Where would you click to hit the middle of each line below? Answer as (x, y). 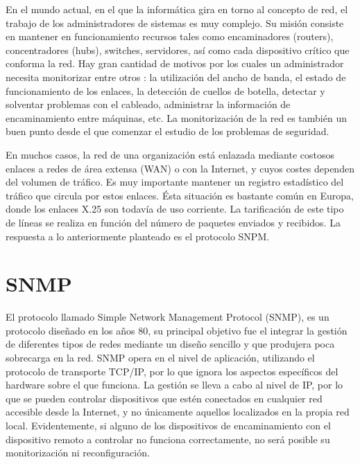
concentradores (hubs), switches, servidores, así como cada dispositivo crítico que (178, 50)
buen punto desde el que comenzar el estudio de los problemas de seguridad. (168, 131)
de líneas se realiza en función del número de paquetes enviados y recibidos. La (173, 222)
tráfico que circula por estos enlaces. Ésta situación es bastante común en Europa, (180, 195)
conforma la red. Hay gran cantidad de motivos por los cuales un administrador (175, 63)
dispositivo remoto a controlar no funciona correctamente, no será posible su (168, 439)
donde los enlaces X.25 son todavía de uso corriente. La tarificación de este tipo (175, 209)
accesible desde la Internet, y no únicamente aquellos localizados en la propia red (178, 412)
